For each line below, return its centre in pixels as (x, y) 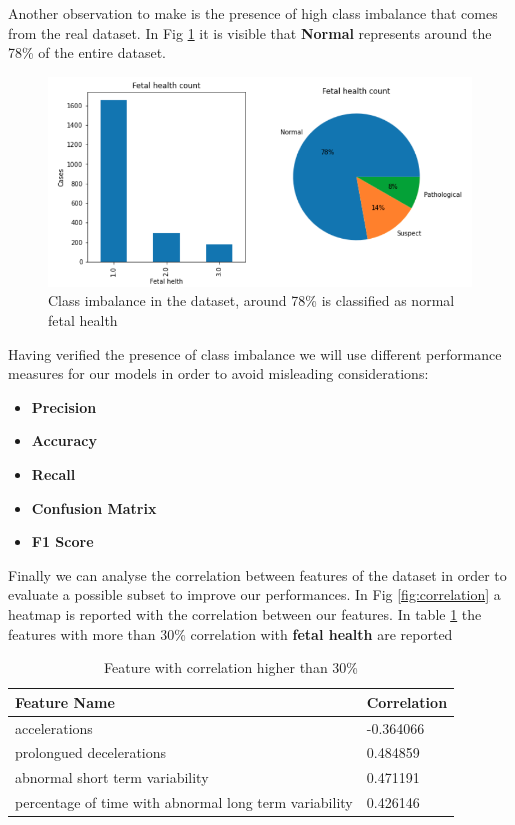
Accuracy (64, 440)
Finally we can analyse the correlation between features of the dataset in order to (257, 574)
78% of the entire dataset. (87, 52)
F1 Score (62, 541)
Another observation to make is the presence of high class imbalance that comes (253, 13)
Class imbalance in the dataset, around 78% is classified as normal (251, 300)
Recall (53, 473)
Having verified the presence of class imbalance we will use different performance (255, 353)
